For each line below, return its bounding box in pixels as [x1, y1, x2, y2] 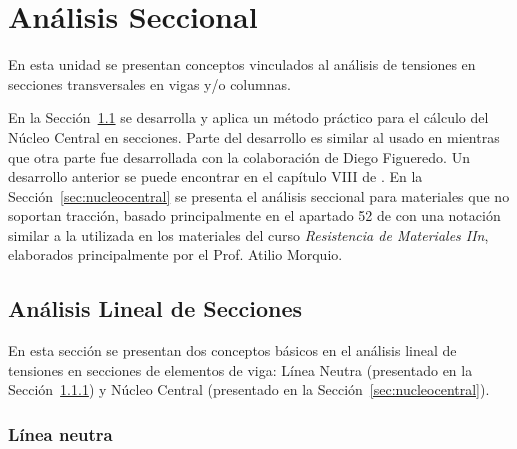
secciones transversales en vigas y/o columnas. [8, 73, 291, 94]
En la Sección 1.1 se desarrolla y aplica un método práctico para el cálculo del [8, 107, 489, 128]
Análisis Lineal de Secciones [8, 293, 303, 324]
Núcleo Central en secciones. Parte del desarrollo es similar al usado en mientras [8, 126, 500, 147]
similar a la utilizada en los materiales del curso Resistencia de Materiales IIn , [8, 224, 489, 245]
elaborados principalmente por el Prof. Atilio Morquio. [8, 244, 343, 265]
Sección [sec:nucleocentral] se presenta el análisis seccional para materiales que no [8, 185, 510, 206]
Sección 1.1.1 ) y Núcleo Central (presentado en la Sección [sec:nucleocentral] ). [8, 379, 490, 400]
